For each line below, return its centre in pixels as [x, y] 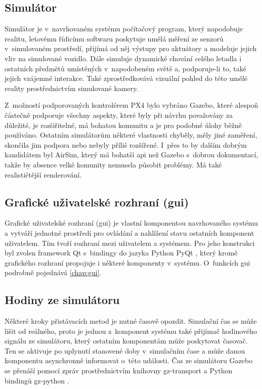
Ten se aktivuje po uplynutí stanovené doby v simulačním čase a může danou [125, 350]
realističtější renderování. [43, 174]
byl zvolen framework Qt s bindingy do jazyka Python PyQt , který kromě [121, 253]
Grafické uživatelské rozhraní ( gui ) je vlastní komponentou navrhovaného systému [131, 223]
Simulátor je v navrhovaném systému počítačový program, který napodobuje [124, 29]
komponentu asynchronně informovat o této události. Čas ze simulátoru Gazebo [129, 360]
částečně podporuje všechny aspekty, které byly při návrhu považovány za [119, 115]
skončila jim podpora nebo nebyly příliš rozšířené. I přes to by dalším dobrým [126, 144]
